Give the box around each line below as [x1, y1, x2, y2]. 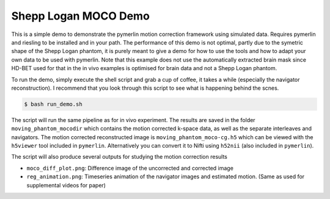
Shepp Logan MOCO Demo [11, 9, 150, 23]
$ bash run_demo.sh [24, 101, 82, 107]
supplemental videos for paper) [26, 181, 106, 189]
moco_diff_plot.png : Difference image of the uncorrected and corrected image [26, 164, 233, 172]
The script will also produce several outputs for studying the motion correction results [11, 153, 228, 161]
